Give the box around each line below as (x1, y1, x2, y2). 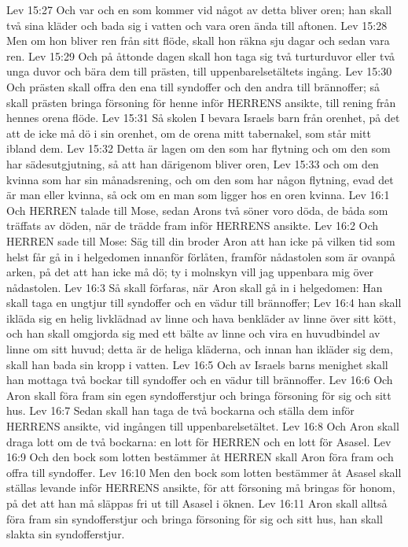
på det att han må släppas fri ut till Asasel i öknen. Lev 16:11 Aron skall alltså (6, 495, 388, 511)
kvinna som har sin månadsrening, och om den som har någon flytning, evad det (6, 171, 394, 187)
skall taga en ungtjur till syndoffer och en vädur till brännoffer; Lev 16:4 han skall (6, 294, 402, 311)
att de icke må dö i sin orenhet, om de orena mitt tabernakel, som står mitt (6, 124, 371, 141)
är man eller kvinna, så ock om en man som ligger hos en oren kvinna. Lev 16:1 (6, 187, 390, 203)
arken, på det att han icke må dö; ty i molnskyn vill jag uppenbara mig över (6, 264, 373, 280)
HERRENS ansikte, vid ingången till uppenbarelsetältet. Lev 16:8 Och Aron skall (6, 418, 399, 434)
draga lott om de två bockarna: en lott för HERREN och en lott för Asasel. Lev (6, 433, 391, 449)
